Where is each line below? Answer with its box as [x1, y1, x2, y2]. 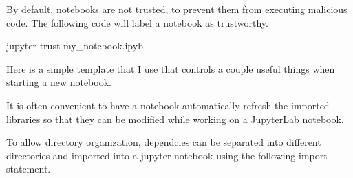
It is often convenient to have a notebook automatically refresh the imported [6, 98, 330, 112]
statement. [6, 162, 51, 176]
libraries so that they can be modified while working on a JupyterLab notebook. [6, 111, 344, 126]
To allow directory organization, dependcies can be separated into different [6, 135, 321, 149]
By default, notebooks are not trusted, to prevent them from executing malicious [6, 2, 347, 16]
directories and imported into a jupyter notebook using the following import [6, 148, 328, 162]
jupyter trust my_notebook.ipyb [6, 38, 143, 53]
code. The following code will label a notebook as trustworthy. [6, 15, 268, 30]
